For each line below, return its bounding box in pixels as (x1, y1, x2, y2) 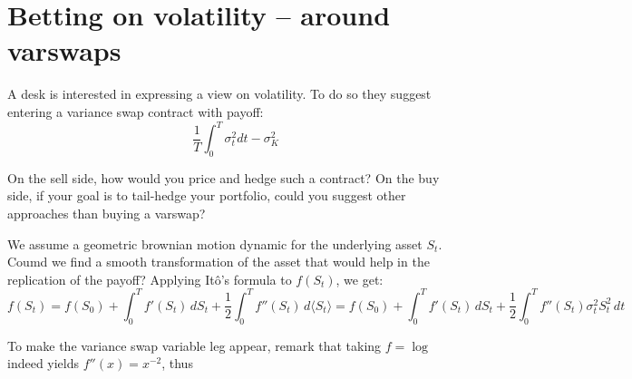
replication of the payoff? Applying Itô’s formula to (7, 269, 292, 288)
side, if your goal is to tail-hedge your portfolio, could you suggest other (7, 186, 406, 205)
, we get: (335, 269, 384, 288)
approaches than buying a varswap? (7, 203, 206, 222)
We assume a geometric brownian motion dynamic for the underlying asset (7, 234, 423, 253)
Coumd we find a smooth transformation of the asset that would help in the (7, 252, 430, 271)
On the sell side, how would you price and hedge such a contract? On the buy (7, 168, 440, 187)
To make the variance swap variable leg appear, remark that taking (7, 335, 382, 355)
